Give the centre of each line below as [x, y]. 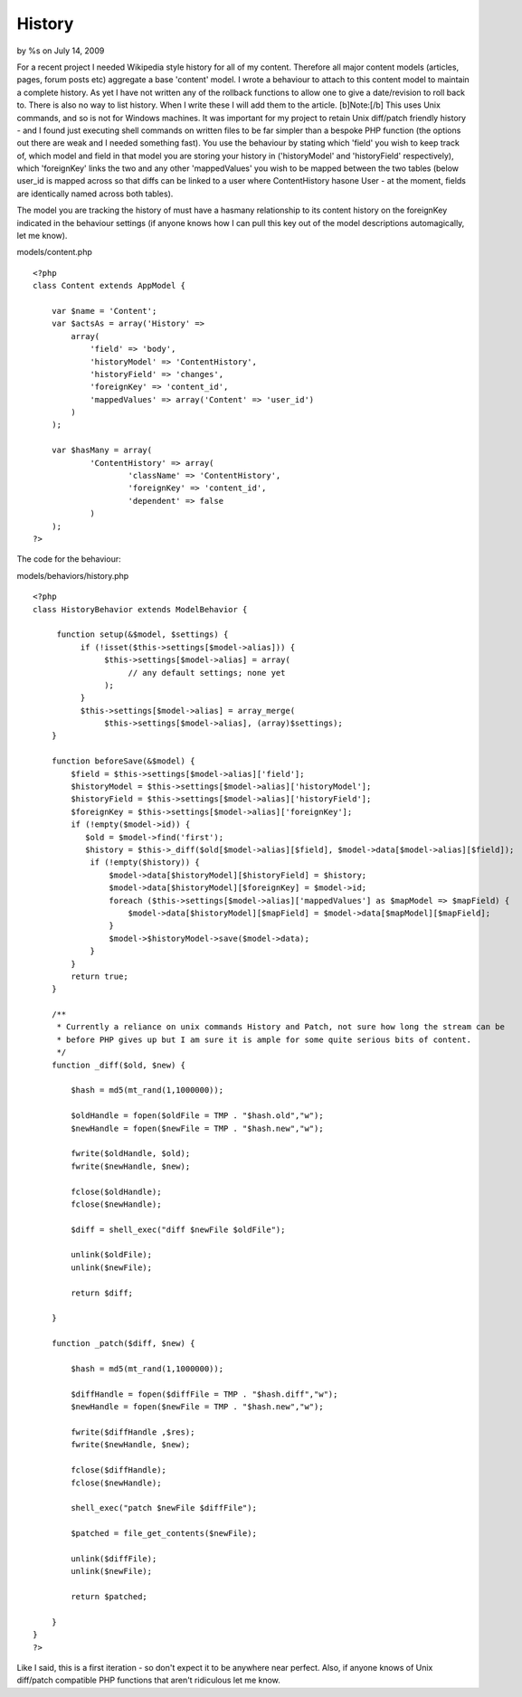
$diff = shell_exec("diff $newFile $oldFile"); [178, 1229]
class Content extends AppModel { [109, 286]
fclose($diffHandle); [119, 1470]
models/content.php [54, 252]
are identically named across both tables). [95, 194]
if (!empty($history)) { [145, 863]
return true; [100, 976]
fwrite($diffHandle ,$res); [133, 1432]
